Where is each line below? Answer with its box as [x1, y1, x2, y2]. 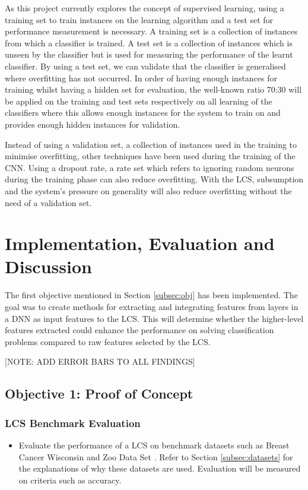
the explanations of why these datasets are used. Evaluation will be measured [18, 462, 301, 475]
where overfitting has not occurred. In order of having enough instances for [5, 71, 278, 84]
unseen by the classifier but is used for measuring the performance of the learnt [5, 48, 293, 61]
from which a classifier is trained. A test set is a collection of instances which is [5, 36, 293, 49]
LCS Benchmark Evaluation [5, 415, 141, 430]
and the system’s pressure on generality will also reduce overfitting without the [5, 184, 292, 197]
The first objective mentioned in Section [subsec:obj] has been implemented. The [5, 289, 298, 301]
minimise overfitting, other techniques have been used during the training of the [5, 150, 296, 162]
